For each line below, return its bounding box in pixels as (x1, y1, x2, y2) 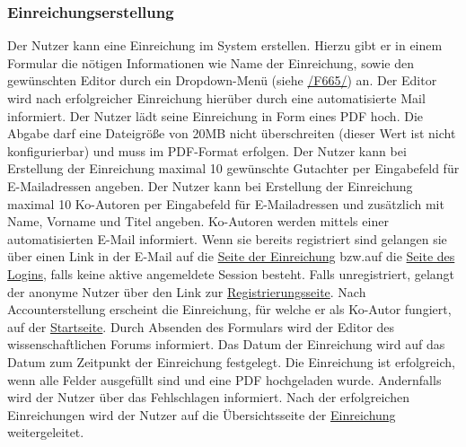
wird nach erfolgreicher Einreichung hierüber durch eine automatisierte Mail (7, 89, 426, 107)
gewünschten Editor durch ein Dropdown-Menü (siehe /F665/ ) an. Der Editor (7, 71, 437, 90)
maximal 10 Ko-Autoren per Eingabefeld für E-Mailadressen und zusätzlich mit (7, 194, 444, 213)
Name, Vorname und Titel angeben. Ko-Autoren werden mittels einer (7, 212, 389, 231)
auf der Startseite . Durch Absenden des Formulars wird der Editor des (7, 317, 395, 336)
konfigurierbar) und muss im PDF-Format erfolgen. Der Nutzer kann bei (7, 141, 407, 160)
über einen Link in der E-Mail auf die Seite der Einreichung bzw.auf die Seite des (7, 247, 455, 266)
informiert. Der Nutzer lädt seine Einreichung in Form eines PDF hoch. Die (7, 106, 423, 125)
